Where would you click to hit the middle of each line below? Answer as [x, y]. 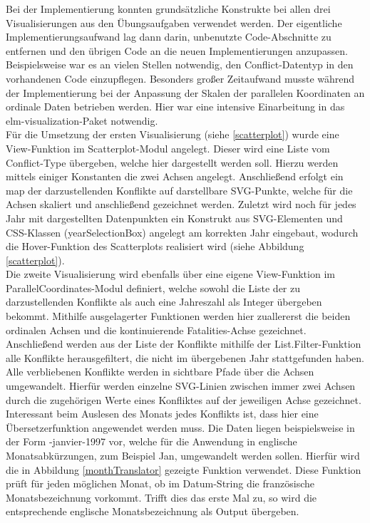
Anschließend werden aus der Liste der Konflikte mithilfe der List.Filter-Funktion [184, 344]
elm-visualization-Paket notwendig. [82, 120]
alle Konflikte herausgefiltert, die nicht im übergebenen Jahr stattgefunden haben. [185, 357]
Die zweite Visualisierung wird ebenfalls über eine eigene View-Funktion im [170, 274]
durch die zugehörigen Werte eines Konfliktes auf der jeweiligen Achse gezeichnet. [184, 399]
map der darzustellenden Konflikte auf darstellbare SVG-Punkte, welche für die [179, 190]
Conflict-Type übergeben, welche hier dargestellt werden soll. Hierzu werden [172, 162]
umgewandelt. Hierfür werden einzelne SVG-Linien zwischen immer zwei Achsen [181, 386]
